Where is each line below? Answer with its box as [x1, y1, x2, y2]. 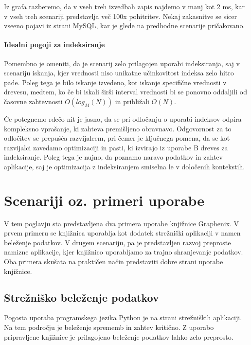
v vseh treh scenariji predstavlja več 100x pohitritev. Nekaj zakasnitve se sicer [4, 11, 237, 21]
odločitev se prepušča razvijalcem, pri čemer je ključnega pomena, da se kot [4, 133, 230, 143]
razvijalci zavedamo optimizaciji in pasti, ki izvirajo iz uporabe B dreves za [4, 142, 228, 152]
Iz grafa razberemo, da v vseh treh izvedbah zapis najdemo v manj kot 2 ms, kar [4, 1, 245, 11]
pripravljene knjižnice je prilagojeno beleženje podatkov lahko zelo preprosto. [4, 331, 233, 342]
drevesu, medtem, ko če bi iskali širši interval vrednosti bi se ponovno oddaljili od [4, 87, 247, 97]
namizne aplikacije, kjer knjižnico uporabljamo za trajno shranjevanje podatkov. [4, 247, 243, 257]
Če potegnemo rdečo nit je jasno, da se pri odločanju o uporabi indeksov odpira [4, 113, 242, 124]
